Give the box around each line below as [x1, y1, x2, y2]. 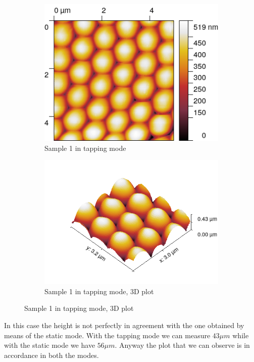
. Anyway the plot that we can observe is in [115, 340, 250, 350]
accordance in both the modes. [4, 349, 99, 360]
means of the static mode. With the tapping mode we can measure [4, 330, 211, 340]
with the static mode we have [4, 340, 95, 350]
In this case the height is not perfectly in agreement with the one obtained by [4, 319, 244, 330]
